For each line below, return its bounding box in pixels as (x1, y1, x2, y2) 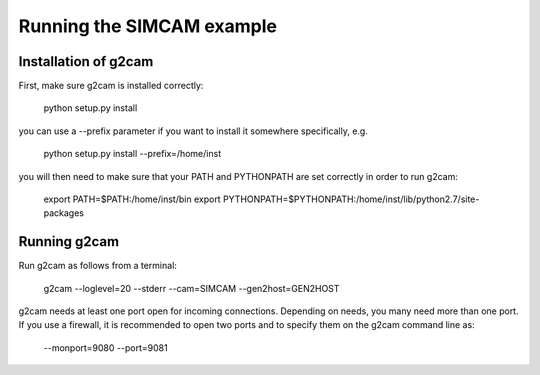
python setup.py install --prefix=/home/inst (43, 148, 222, 160)
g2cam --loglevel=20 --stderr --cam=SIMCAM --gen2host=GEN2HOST (43, 282, 340, 294)
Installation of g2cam (18, 53, 154, 70)
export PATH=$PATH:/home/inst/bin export (43, 193, 221, 205)
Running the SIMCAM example (18, 15, 277, 37)
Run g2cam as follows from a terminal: (18, 260, 177, 272)
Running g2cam (18, 233, 120, 250)
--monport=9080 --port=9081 (43, 341, 169, 354)
